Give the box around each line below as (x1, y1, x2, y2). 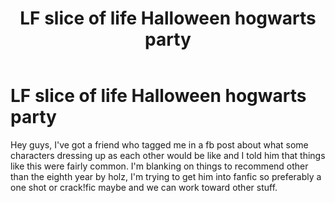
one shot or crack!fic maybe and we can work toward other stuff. (10, 181, 278, 193)
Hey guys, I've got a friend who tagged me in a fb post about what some (10, 138, 309, 151)
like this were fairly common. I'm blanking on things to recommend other (10, 160, 309, 172)
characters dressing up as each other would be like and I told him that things (10, 149, 326, 161)
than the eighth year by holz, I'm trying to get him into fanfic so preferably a (10, 170, 322, 182)
